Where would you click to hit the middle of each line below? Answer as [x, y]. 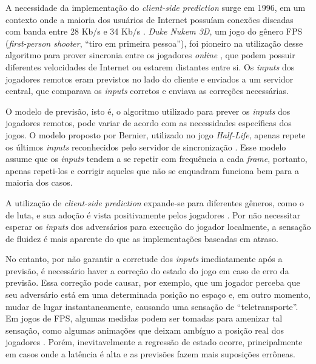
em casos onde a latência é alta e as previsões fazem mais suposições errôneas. [150, 354]
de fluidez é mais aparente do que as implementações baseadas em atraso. [142, 238]
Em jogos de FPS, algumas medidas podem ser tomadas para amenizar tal [144, 318]
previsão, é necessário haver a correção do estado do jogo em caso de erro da [147, 270]
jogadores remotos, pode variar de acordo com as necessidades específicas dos [149, 123]
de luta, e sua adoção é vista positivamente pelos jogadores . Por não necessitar [153, 214]
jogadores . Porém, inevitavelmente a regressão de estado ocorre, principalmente [154, 342]
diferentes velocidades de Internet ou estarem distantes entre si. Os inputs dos [150, 66]
